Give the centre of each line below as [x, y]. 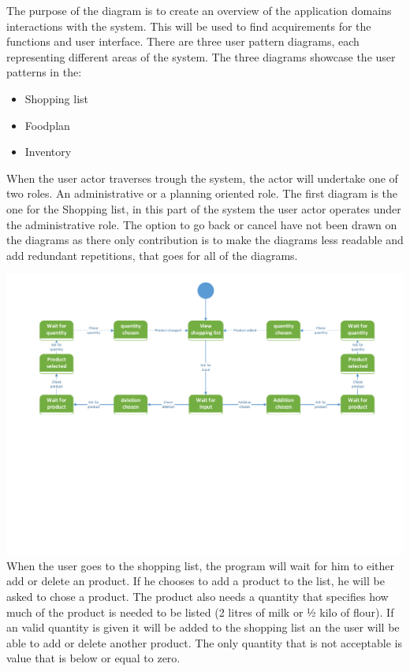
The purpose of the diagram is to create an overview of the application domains [199, 10]
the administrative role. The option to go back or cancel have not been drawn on [202, 224]
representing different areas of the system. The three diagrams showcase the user [201, 56]
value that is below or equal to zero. [93, 658]
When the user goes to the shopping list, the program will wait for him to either [201, 565]
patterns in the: [44, 72]
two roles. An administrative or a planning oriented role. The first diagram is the [202, 193]
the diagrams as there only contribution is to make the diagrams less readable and [205, 240]
